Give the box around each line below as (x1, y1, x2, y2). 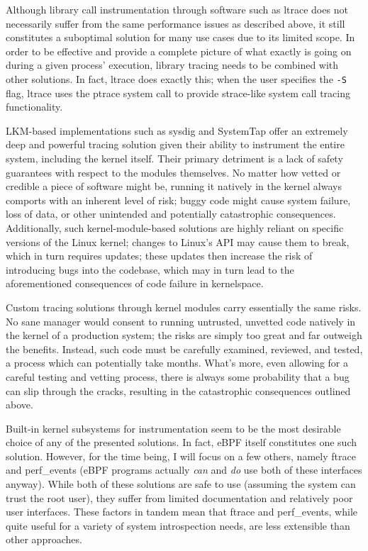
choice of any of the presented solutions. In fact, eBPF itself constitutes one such (6, 435, 357, 450)
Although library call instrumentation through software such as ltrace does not (6, 2, 348, 16)
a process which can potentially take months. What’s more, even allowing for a (6, 355, 349, 370)
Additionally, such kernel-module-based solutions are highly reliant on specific (6, 220, 344, 235)
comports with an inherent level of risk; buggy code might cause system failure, (6, 192, 351, 207)
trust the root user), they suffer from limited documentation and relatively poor (6, 490, 353, 505)
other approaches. (6, 532, 82, 547)
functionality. (6, 99, 63, 114)
